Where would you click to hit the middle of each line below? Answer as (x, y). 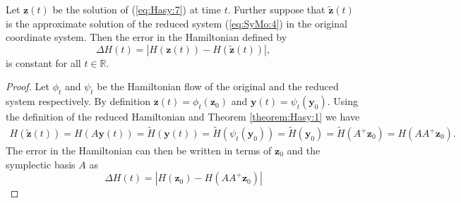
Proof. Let (28, 86)
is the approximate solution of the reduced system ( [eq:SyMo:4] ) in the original (176, 23)
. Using (342, 101)
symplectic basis (41, 164)
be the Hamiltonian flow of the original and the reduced (218, 86)
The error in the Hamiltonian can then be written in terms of (139, 150)
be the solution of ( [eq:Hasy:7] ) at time (137, 9)
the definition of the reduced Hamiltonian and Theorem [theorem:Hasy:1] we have (183, 117)
